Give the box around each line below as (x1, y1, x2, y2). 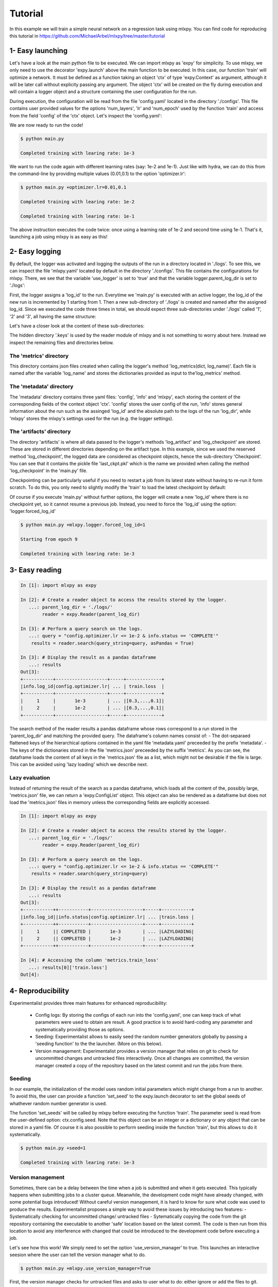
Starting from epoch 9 (20, 536, 78, 543)
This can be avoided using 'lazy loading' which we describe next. (9, 761, 148, 768)
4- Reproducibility (9, 986, 69, 996)
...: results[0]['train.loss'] (28, 964, 108, 970)
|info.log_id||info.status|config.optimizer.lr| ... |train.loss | (20, 914, 195, 920)
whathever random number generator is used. (9, 1100, 108, 1106)
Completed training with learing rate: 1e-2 (20, 199, 135, 204)
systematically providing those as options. (35, 1026, 125, 1032)
